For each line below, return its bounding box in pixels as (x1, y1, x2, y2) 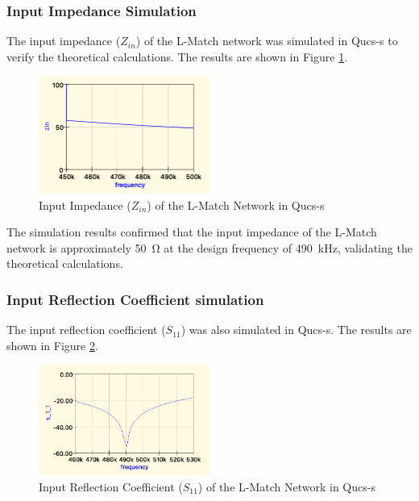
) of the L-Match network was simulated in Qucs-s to (135, 32, 398, 49)
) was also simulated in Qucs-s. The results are (180, 321, 412, 338)
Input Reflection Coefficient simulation (6, 289, 264, 309)
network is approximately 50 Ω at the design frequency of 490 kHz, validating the (6, 239, 413, 256)
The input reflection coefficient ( (6, 321, 166, 338)
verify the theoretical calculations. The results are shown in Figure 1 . (6, 48, 348, 65)
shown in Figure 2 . (6, 336, 98, 353)
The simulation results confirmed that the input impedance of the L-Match (6, 223, 377, 240)
